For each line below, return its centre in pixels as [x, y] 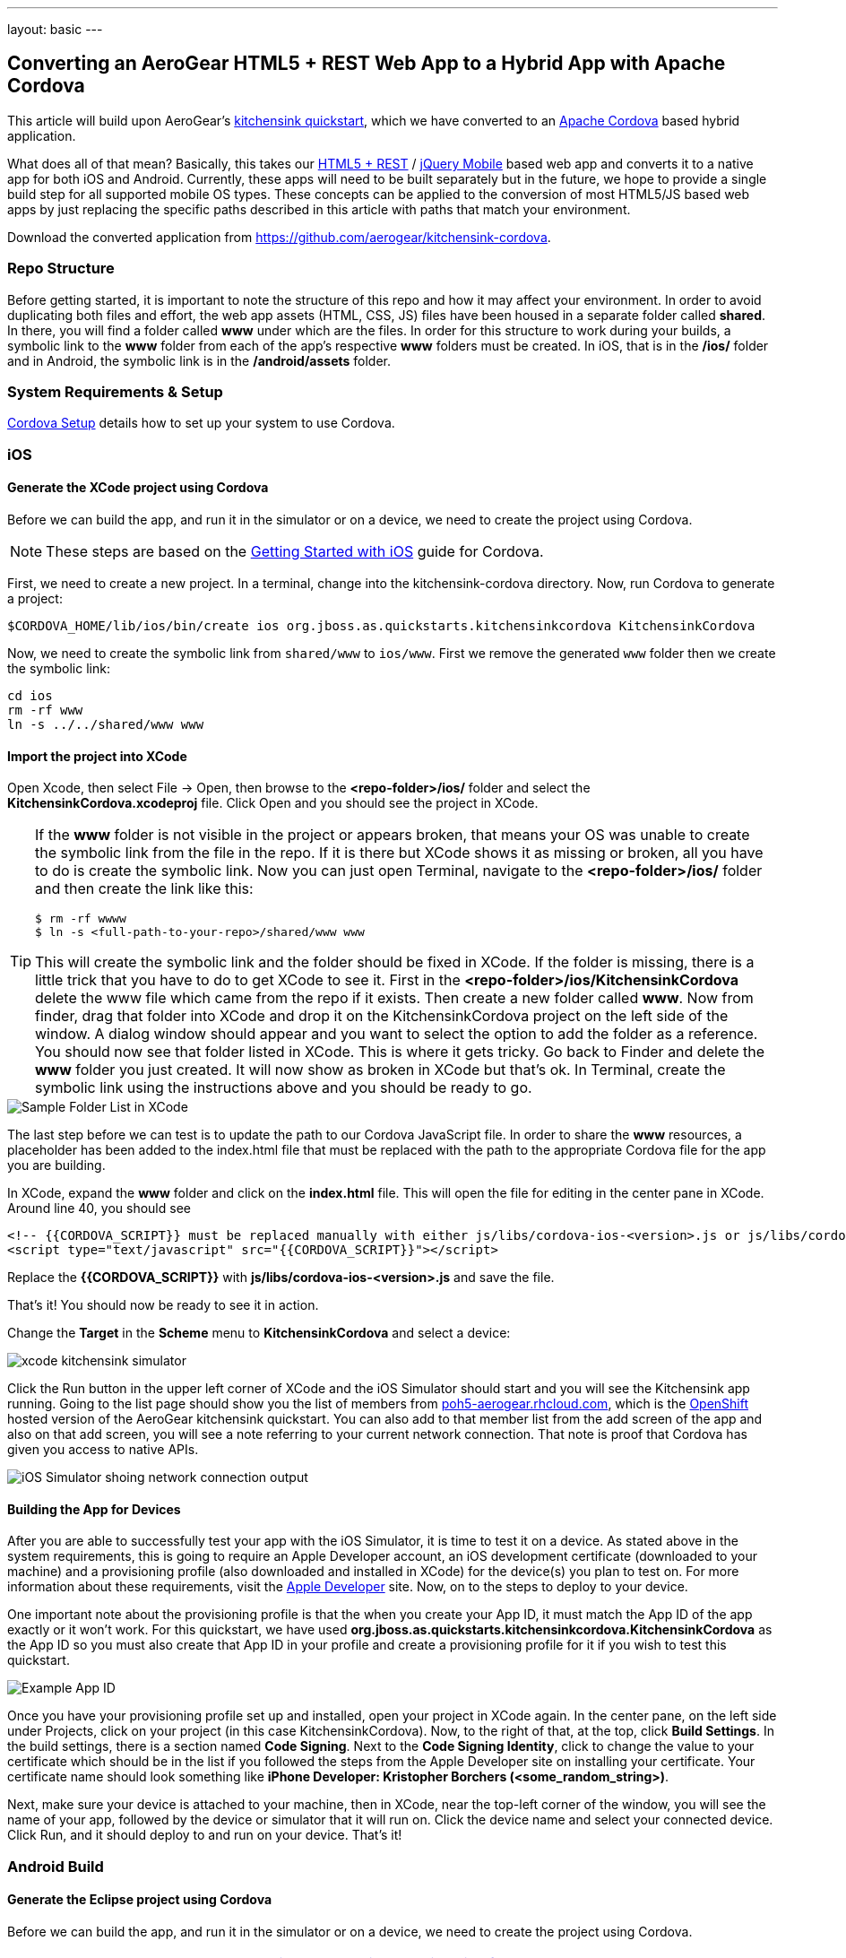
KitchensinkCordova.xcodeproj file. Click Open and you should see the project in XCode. [273, 803]
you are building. [56, 1165]
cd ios [30, 695]
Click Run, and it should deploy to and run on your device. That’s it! [205, 1835]
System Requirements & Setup [115, 391]
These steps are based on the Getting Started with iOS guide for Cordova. [295, 551]
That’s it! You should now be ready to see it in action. [163, 1305]
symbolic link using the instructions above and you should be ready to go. [284, 1088]
